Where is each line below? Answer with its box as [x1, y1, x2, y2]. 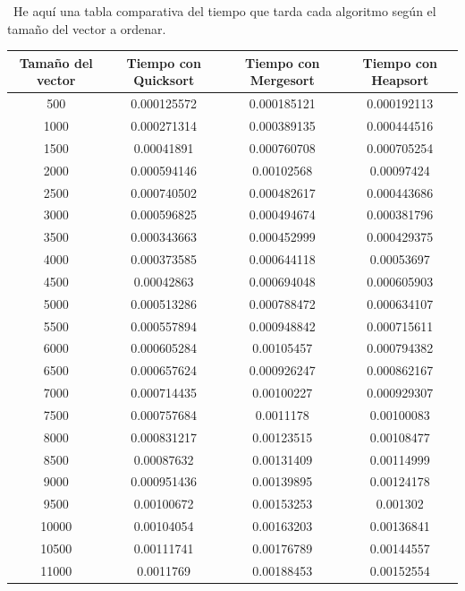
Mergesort [249, 71, 315, 90]
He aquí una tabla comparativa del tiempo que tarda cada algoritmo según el [13, 2, 436, 20]
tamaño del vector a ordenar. [7, 19, 166, 38]
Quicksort [133, 71, 195, 90]
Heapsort [371, 71, 429, 90]
